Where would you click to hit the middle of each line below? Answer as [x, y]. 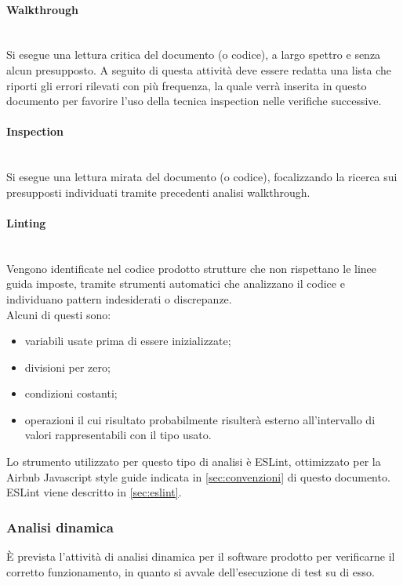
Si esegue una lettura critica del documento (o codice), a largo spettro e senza [194, 55]
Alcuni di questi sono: [59, 314]
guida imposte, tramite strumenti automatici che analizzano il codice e [176, 283]
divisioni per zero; [67, 367]
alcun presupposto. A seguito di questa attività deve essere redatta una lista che [199, 69]
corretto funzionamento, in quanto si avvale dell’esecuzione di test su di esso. [191, 571]
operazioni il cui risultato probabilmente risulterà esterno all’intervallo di [200, 419]
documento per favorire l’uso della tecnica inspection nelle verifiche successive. [194, 101]
